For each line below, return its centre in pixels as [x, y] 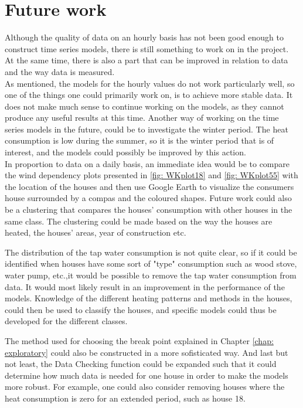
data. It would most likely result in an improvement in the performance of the [145, 286]
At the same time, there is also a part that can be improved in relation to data [147, 60]
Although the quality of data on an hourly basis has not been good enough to [144, 37]
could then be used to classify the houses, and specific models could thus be [141, 309]
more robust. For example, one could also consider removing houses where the [145, 387]
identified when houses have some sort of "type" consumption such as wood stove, [151, 263]
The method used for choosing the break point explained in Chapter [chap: [139, 340]
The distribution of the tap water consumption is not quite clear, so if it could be [151, 252]
